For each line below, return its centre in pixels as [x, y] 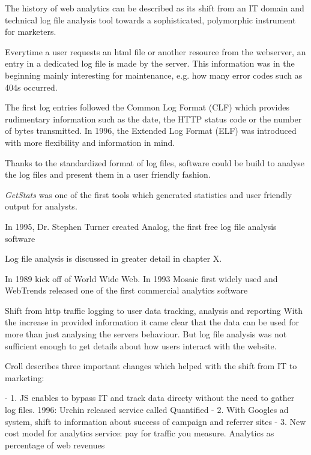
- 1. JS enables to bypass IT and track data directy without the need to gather [150, 398]
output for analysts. [41, 206]
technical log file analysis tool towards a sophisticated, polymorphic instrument [150, 20]
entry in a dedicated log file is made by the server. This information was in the [150, 63]
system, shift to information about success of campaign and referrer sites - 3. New [155, 421]
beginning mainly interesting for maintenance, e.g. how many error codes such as [154, 75]
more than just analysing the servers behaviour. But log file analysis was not [146, 334]
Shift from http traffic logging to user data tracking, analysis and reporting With [154, 310]
